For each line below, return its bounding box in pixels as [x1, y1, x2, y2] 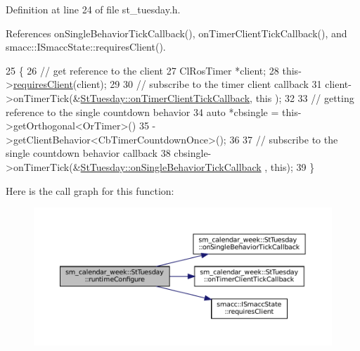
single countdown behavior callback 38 [6, 146, 171, 160]
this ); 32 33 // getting [255, 90, 354, 105]
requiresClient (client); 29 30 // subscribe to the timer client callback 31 [13, 77, 322, 91]
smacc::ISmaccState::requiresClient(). [6, 39, 166, 54]
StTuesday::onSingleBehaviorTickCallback [80, 159, 262, 174]
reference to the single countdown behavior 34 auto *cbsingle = [6, 104, 279, 119]
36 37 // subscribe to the [229, 132, 338, 146]
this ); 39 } [270, 159, 315, 174]
